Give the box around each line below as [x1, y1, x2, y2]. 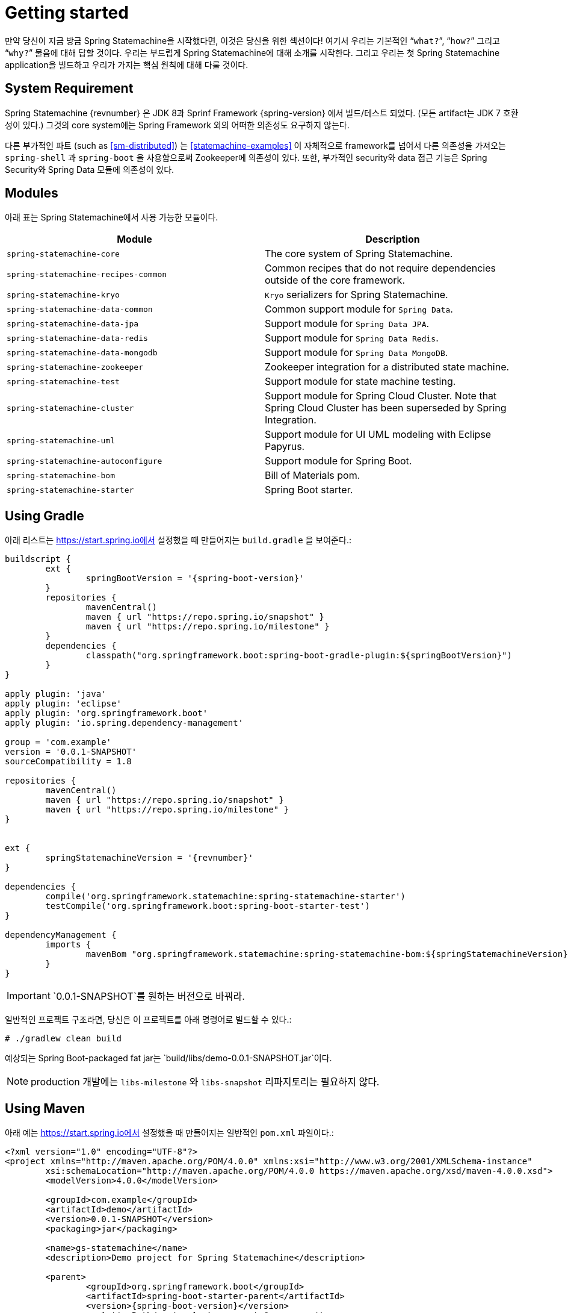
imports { [45, 940, 91, 950]
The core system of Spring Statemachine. [265, 248, 453, 260]
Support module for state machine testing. [265, 375, 456, 388]
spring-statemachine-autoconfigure [7, 456, 162, 466]
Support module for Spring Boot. [265, 455, 412, 467]
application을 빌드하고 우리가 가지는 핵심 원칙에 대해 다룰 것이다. [5, 59, 248, 70]
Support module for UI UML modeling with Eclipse [265, 428, 492, 441]
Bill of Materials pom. [265, 469, 360, 482]
